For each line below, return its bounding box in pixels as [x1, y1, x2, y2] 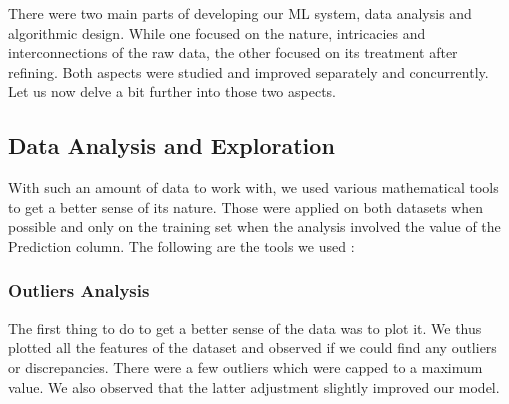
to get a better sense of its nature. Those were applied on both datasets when [8, 196, 483, 217]
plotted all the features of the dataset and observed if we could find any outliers [8, 337, 497, 358]
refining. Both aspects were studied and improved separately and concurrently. [8, 61, 489, 82]
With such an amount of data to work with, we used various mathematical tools [8, 177, 499, 198]
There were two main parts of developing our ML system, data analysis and [8, 3, 472, 23]
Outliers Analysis [8, 278, 150, 303]
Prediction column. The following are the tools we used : [8, 235, 355, 256]
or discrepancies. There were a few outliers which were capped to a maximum [8, 356, 483, 377]
